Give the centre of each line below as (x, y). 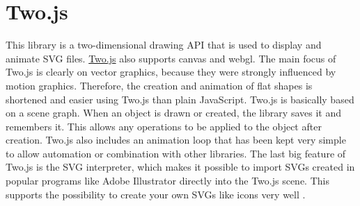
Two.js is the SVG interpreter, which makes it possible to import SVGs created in (180, 167)
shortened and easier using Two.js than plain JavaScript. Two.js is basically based (180, 99)
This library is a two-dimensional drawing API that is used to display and (164, 45)
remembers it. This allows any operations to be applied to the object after (164, 126)
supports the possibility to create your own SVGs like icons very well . (156, 194)
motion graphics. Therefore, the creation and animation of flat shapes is (159, 85)
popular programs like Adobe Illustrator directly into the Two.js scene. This (167, 181)
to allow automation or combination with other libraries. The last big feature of (176, 153)
